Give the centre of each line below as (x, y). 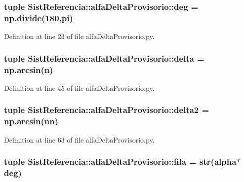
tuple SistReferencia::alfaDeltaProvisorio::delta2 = (107, 110)
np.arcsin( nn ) (31, 121)
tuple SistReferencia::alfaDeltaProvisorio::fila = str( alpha (120, 162)
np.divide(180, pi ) (39, 18)
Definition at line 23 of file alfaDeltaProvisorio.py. (79, 36)
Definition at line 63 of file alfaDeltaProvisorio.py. (79, 139)
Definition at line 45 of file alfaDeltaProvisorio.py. (79, 88)
